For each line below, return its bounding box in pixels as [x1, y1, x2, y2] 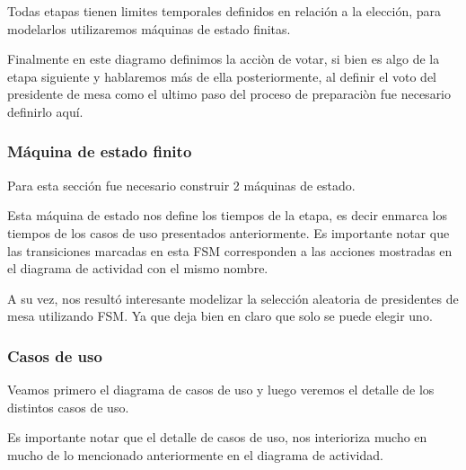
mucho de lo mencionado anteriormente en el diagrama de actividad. [7, 445, 383, 464]
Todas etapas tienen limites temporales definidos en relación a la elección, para [7, 2, 442, 20]
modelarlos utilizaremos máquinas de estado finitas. [7, 19, 291, 38]
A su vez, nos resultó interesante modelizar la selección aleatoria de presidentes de [7, 288, 459, 307]
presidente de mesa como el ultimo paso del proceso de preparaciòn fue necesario [7, 84, 452, 103]
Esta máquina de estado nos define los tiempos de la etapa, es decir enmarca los [7, 206, 447, 225]
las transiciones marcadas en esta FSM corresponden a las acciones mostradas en [7, 241, 453, 260]
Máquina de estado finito [7, 140, 192, 163]
